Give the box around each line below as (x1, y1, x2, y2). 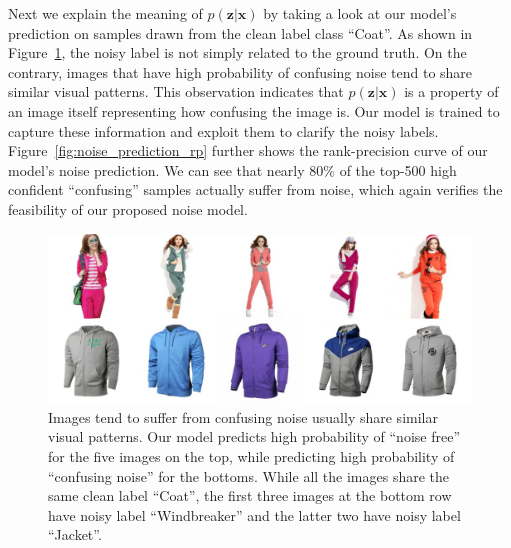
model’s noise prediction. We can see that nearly (8, 159, 305, 180)
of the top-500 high (339, 159, 457, 180)
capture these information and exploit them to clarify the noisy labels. (8, 120, 439, 141)
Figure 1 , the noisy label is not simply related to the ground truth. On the (8, 42, 467, 63)
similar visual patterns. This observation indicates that (8, 81, 344, 102)
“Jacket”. (48, 524, 102, 545)
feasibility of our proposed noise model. (8, 198, 248, 219)
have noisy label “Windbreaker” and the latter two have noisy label (48, 504, 461, 525)
